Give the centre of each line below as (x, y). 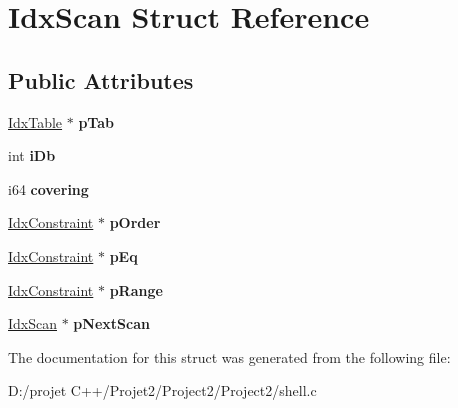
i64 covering (48, 188)
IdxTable (35, 121)
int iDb (32, 155)
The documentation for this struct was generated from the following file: (229, 356)
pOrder (135, 222)
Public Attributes (101, 79)
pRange (136, 289)
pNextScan (111, 323)
